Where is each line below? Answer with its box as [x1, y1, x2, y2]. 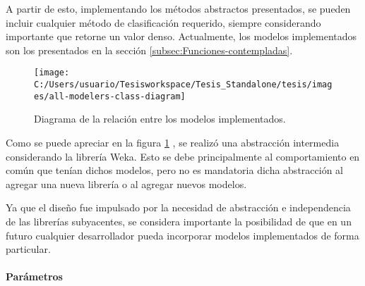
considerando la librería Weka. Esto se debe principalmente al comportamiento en [6, 149, 360, 163]
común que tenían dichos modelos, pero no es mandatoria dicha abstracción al [6, 163, 343, 178]
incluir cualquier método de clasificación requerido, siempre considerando [6, 15, 321, 30]
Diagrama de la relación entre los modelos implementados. [34, 111, 286, 126]
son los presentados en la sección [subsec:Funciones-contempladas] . [6, 42, 293, 57]
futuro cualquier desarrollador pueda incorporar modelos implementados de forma [6, 228, 359, 242]
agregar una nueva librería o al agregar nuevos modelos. [6, 176, 247, 191]
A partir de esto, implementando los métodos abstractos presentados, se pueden [6, 1, 351, 15]
